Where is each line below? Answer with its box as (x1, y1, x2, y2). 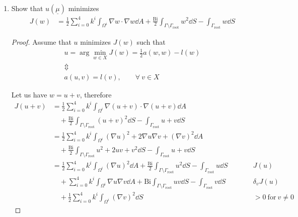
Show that (11, 3, 43, 13)
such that (136, 37, 166, 47)
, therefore (80, 89, 112, 99)
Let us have (11, 89, 47, 99)
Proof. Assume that (11, 37, 71, 47)
